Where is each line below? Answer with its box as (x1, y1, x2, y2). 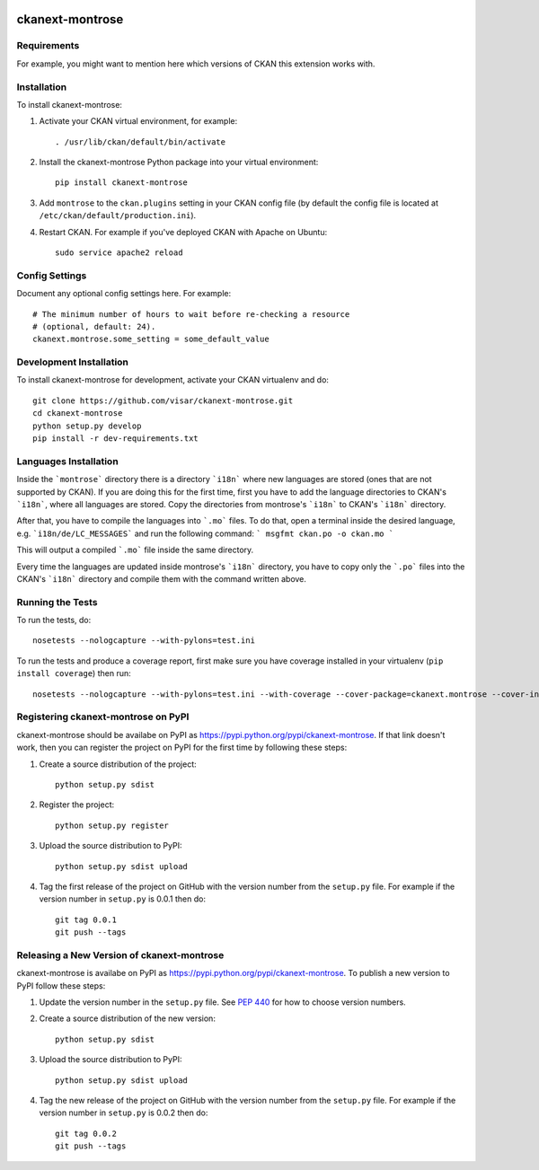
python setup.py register (55, 820, 170, 831)
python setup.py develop (32, 420, 142, 431)
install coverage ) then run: (16, 668, 131, 679)
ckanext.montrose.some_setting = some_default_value (32, 334, 269, 345)
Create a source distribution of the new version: (39, 1013, 216, 1024)
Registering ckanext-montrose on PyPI (16, 710, 190, 723)
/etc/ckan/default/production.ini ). (39, 210, 197, 221)
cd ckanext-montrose (32, 409, 123, 418)
